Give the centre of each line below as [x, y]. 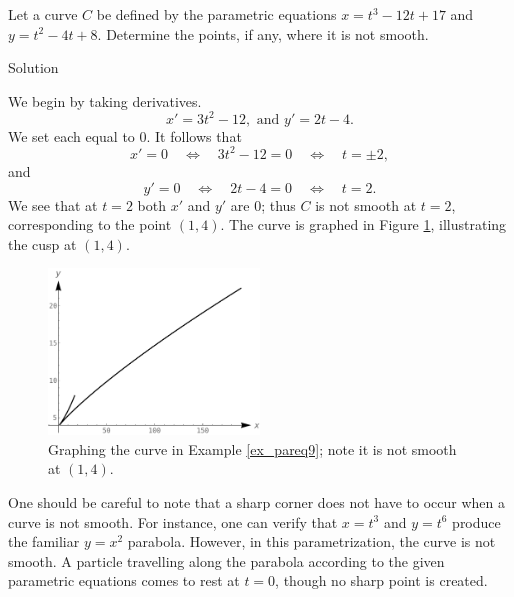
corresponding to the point [90, 224]
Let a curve [43, 14]
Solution [33, 67]
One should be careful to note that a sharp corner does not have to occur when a [257, 501]
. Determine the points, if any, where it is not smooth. [263, 33]
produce [476, 521]
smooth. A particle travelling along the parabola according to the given [226, 560]
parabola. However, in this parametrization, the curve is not [311, 541]
